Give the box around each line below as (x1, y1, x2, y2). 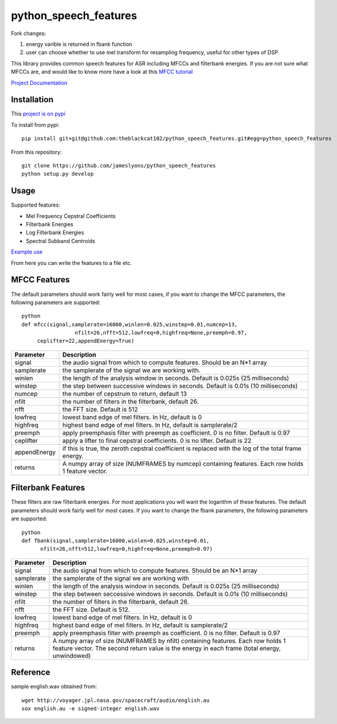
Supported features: (11, 201, 61, 208)
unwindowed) (52, 651, 92, 660)
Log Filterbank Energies (26, 229, 84, 236)
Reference (11, 667, 51, 678)
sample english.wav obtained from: (11, 683, 97, 690)
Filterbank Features (11, 483, 86, 493)
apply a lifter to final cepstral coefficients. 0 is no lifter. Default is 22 (62, 436, 252, 445)
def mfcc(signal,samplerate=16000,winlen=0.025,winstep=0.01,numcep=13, (21, 321, 238, 327)
